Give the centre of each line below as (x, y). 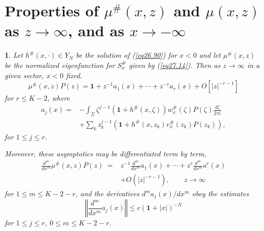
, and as (96, 30)
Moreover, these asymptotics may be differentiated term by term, (106, 154)
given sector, (24, 75)
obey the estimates (221, 193)
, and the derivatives (107, 193)
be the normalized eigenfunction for (60, 65)
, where (59, 98)
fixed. (74, 75)
